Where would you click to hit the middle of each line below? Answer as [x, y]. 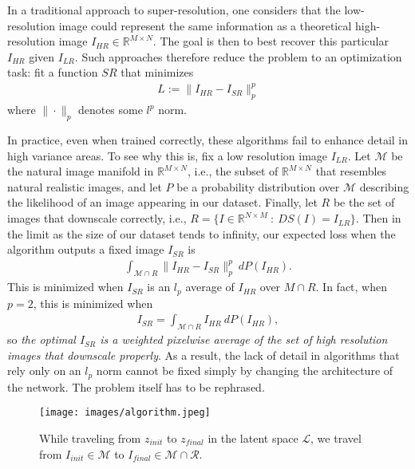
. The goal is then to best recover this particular [271, 41]
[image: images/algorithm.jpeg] [125, 413]
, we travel [336, 437]
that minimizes [157, 72]
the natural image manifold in [81, 171]
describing [384, 186]
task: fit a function [53, 72]
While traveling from [90, 437]
